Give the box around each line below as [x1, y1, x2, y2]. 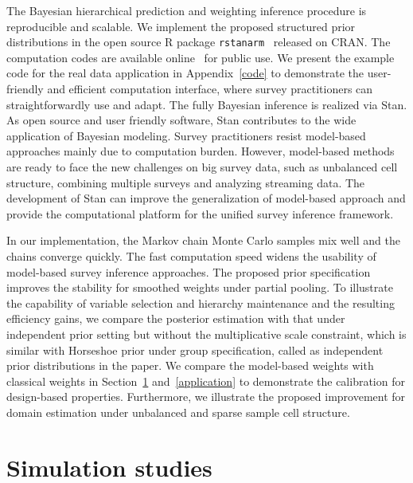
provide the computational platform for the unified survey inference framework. [6, 205, 394, 222]
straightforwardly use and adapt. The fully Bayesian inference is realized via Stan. [6, 96, 407, 112]
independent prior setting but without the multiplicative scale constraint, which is [6, 325, 407, 342]
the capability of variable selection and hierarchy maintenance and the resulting [6, 294, 395, 311]
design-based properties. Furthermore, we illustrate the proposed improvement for [6, 388, 406, 405]
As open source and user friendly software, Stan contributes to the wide [6, 112, 357, 128]
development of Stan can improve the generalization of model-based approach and [6, 190, 406, 206]
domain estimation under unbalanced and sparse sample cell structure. [6, 403, 350, 420]
